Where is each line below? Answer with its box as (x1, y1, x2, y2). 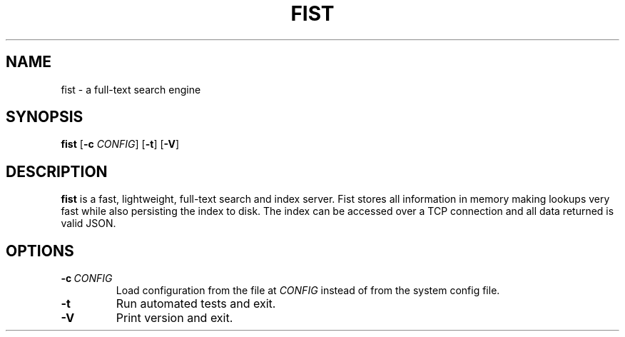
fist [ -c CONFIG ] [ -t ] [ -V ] (61, 138, 180, 151)
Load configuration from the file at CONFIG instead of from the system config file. (116, 284, 500, 297)
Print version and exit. (116, 311, 233, 326)
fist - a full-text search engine (61, 83, 201, 96)
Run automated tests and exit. (116, 296, 276, 311)
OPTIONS (6, 241, 74, 260)
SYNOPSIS (6, 108, 83, 126)
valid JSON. (61, 217, 116, 230)
